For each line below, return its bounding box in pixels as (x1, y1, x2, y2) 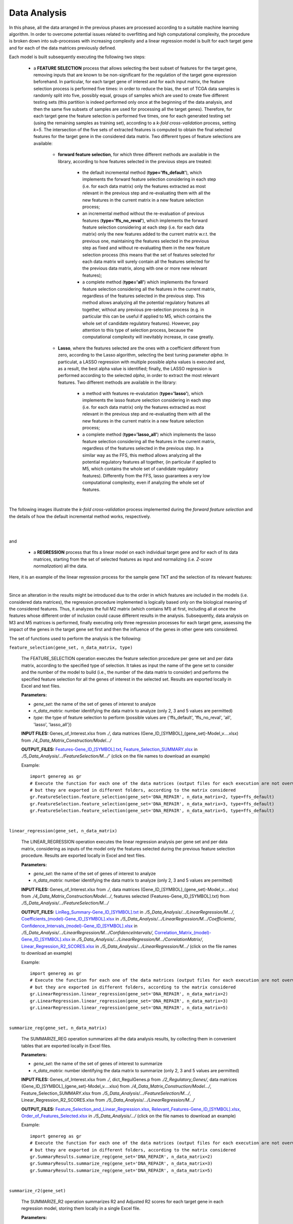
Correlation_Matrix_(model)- (154, 930, 211, 936)
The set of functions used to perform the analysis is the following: (9, 636, 142, 641)
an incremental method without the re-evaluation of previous (82, 211, 205, 216)
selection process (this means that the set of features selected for (82, 252, 215, 258)
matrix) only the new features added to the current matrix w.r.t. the (82, 231, 216, 237)
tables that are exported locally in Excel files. (21, 1043, 112, 1049)
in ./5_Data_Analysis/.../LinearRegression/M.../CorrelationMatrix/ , (71, 937, 204, 942)
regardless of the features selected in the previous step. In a (82, 446, 204, 451)
